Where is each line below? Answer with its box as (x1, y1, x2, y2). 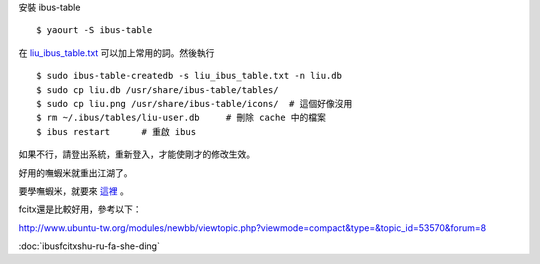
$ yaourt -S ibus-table (36, 25, 153, 36)
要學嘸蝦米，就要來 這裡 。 (18, 185, 129, 197)
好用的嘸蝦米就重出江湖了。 (18, 166, 133, 179)
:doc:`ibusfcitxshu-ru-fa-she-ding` (18, 240, 160, 252)
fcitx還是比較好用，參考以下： (18, 203, 142, 215)
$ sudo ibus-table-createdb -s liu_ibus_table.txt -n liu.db (36, 70, 342, 82)
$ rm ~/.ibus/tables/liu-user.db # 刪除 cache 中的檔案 (36, 112, 327, 124)
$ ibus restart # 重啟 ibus (36, 126, 197, 137)
